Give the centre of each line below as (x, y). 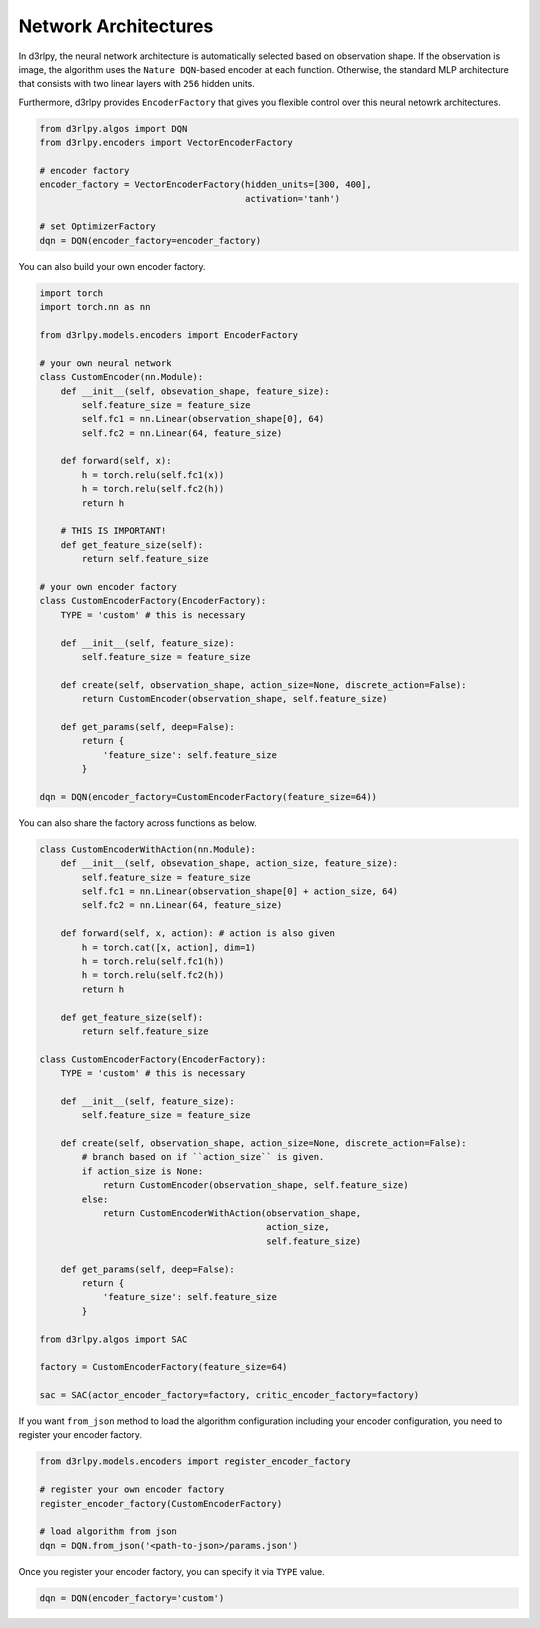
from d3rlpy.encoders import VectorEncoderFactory (166, 143)
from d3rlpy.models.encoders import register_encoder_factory (195, 1461)
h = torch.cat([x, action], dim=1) (169, 947)
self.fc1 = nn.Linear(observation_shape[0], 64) (203, 419)
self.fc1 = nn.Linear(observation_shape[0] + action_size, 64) (240, 891)
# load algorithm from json (108, 1531)
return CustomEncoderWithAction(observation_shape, (232, 1213)
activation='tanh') (293, 198)
